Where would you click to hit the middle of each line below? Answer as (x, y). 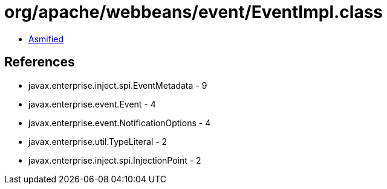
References (40, 62)
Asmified (46, 39)
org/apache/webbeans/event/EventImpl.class (194, 12)
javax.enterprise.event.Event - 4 (92, 104)
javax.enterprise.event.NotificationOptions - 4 (120, 123)
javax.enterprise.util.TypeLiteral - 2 (98, 141)
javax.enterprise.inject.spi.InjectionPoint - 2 (115, 160)
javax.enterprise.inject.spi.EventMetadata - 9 (118, 85)
